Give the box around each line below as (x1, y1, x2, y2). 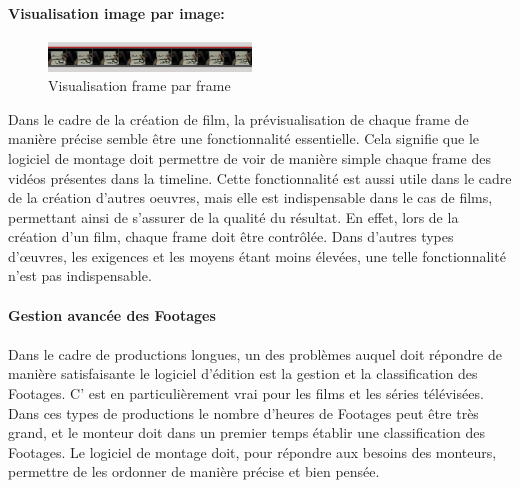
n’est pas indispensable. (8, 265, 152, 286)
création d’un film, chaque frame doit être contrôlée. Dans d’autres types (8, 226, 454, 247)
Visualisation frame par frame (48, 75, 231, 96)
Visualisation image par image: (8, 2, 225, 23)
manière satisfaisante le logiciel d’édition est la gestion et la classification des (8, 363, 478, 384)
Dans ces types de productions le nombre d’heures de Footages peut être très (8, 402, 479, 423)
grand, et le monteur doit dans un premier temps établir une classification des (8, 422, 485, 443)
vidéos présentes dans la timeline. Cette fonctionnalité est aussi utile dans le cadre (8, 167, 512, 188)
